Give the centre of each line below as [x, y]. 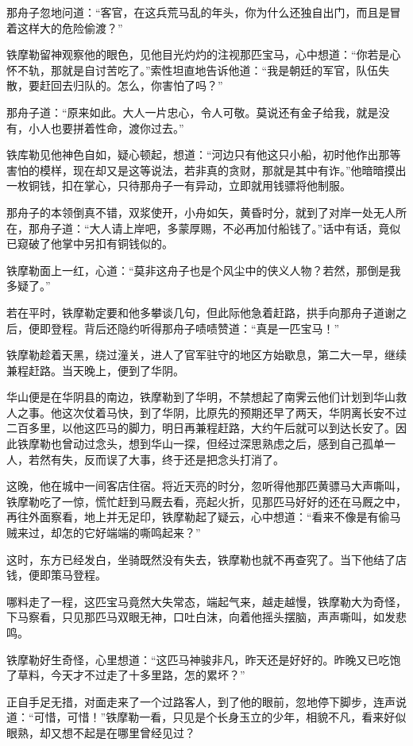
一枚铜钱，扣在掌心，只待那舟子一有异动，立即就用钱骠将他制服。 [179, 186]
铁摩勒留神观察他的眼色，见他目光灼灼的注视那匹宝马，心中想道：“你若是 [198, 54]
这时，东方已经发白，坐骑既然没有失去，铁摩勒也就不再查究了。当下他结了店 [206, 559]
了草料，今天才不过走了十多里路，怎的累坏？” [126, 675]
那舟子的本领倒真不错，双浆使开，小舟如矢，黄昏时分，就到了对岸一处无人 [201, 212]
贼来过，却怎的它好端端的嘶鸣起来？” [104, 533]
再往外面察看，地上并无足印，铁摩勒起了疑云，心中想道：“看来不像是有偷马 [204, 517]
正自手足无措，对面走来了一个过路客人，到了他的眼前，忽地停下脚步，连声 [201, 701]
